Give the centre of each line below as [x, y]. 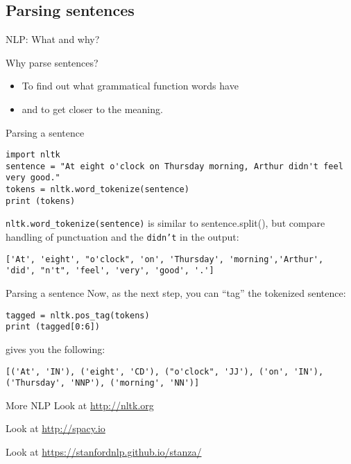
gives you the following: [55, 349]
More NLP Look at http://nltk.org [80, 405]
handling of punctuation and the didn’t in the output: [122, 237]
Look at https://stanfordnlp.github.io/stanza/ [104, 452]
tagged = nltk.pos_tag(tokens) [78, 315]
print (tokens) [41, 201]
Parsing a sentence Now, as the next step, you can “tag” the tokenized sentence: [176, 293]
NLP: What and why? [53, 39]
